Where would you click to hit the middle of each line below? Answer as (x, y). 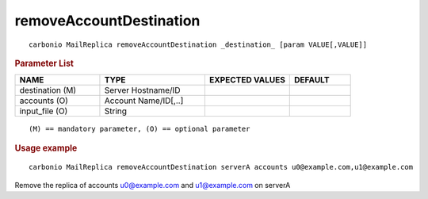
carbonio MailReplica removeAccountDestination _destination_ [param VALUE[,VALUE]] (198, 44)
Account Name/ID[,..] (144, 101)
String (115, 111)
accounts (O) (44, 101)
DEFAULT (312, 80)
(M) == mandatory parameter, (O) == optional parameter (139, 129)
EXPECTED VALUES (247, 80)
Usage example (46, 148)
